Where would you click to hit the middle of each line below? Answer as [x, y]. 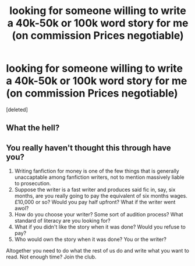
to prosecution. [33, 184]
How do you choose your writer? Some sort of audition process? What [99, 215]
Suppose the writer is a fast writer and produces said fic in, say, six [95, 190]
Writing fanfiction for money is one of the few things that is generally [97, 171]
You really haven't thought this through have [88, 148]
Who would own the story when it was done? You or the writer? [91, 239]
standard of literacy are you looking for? [62, 221]
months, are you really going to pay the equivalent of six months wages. [101, 196]
